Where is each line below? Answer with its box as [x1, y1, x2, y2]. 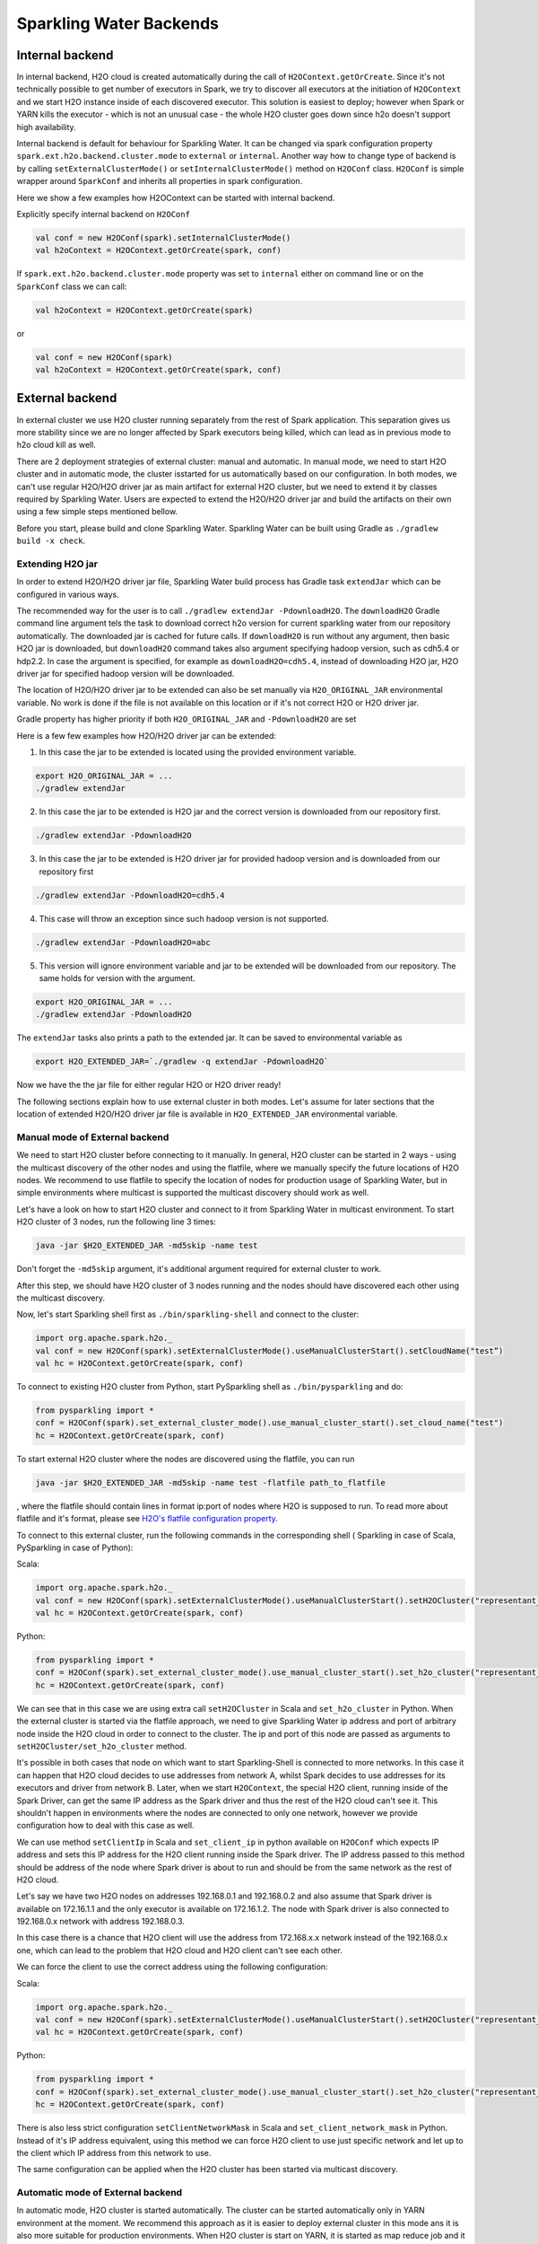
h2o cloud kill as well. [16, 440, 96, 451]
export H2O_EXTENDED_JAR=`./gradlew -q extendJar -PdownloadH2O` [35, 1056, 329, 1067]
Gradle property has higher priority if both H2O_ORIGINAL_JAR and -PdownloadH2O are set [16, 714, 357, 724]
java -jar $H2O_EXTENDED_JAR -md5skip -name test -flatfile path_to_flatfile [35, 1477, 386, 1487]
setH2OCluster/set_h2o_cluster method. [16, 1741, 187, 1751]
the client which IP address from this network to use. [16, 2147, 212, 2158]
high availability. [16, 121, 76, 132]
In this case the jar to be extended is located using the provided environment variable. [39, 746, 357, 758]
